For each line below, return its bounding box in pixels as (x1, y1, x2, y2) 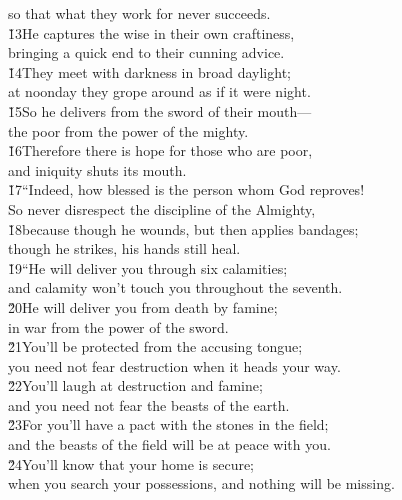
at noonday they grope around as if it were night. (8, 81, 311, 102)
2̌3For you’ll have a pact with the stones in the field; (8, 414, 329, 435)
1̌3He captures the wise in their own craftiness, (8, 22, 295, 43)
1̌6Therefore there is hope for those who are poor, (8, 140, 313, 161)
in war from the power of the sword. (8, 316, 229, 337)
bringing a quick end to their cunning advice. (8, 42, 285, 63)
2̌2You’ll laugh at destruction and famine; (8, 375, 263, 396)
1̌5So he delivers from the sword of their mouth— (8, 100, 312, 121)
